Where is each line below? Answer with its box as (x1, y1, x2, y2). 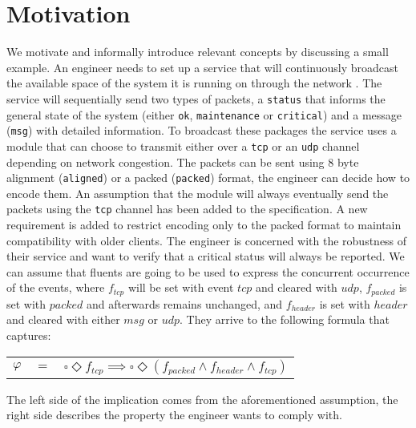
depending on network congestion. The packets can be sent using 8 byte (6, 153, 359, 170)
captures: (6, 327, 51, 344)
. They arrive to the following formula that (180, 311, 390, 328)
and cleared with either (6, 311, 120, 328)
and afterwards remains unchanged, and (87, 295, 283, 312)
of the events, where (6, 279, 105, 296)
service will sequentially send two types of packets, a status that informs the (6, 90, 386, 107)
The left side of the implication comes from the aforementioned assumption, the (6, 390, 398, 407)
